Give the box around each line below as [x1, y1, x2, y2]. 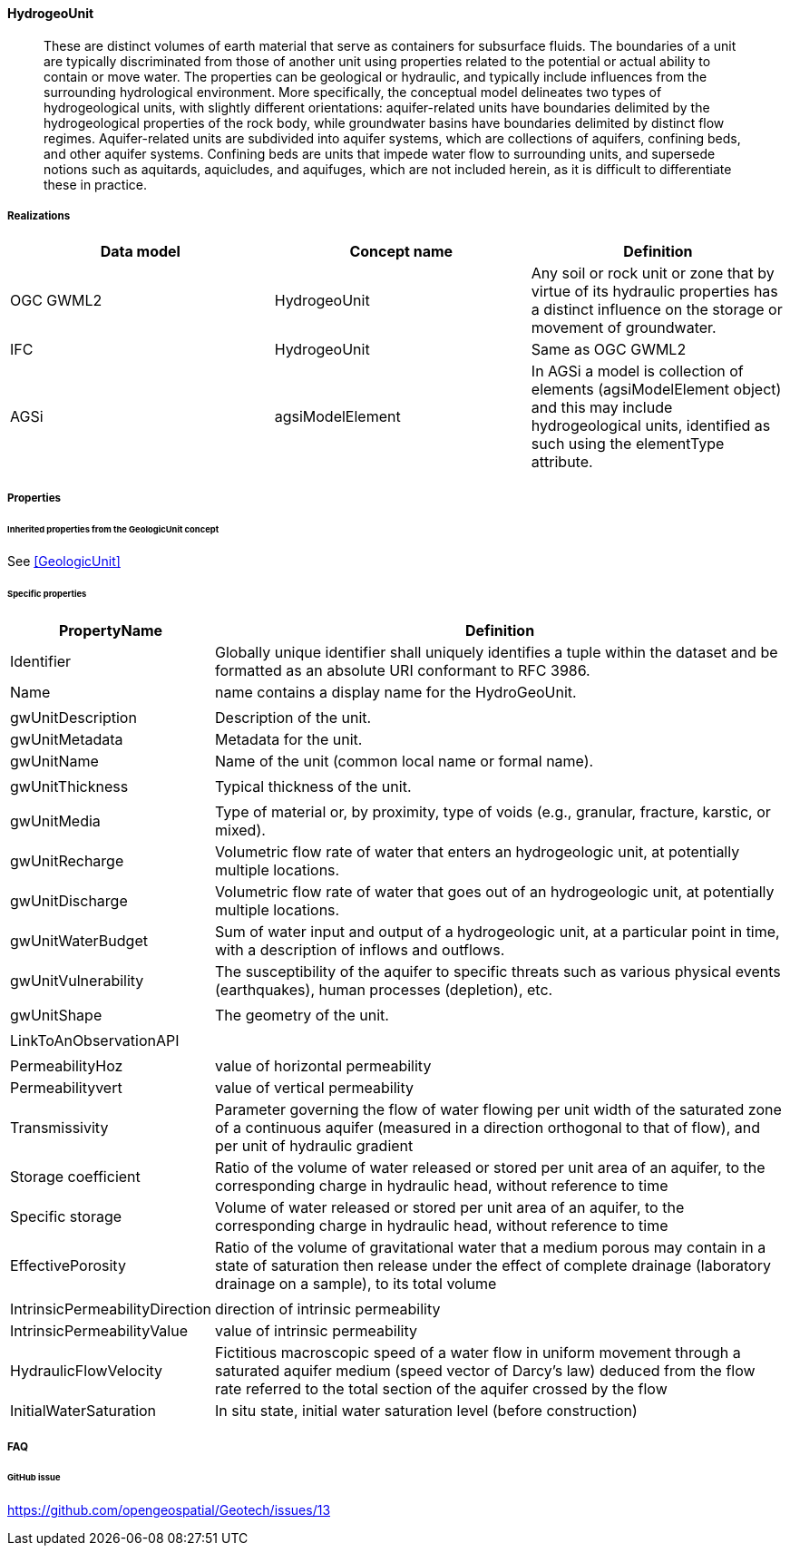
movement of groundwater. [531, 318, 717, 337]
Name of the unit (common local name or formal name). [215, 752, 594, 771]
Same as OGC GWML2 [531, 340, 687, 359]
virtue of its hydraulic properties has [531, 282, 778, 301]
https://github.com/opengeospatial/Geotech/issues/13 [7, 1502, 331, 1519]
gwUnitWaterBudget [10, 932, 148, 951]
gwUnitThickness [10, 777, 129, 796]
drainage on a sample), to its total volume [215, 1275, 497, 1294]
